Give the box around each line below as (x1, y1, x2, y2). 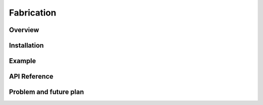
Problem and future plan (9, 88, 84, 96)
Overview (9, 26, 39, 34)
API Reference (9, 72, 54, 81)
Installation (9, 41, 44, 50)
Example (9, 57, 36, 65)
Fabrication (9, 7, 56, 18)
